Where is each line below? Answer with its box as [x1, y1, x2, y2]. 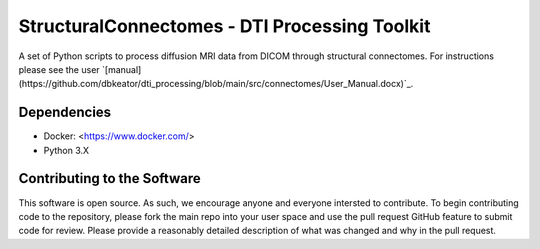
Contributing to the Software [18, 170, 201, 187]
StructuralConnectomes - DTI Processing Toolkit [18, 15, 431, 37]
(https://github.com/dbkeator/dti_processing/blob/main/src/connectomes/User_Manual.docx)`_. [18, 78, 414, 90]
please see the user [18, 63, 100, 75]
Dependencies [18, 104, 112, 121]
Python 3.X [43, 144, 90, 156]
